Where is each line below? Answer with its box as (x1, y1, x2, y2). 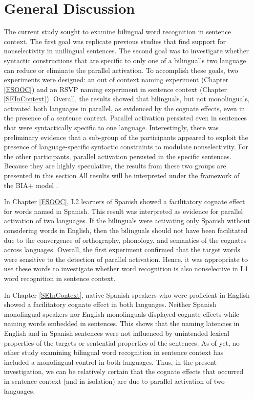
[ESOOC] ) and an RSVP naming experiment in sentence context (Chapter (4, 84, 227, 94)
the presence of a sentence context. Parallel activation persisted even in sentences (4, 113, 247, 123)
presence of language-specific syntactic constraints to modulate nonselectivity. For (4, 141, 249, 152)
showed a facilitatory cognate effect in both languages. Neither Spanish (4, 299, 216, 309)
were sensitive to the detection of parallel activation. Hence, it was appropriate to (4, 254, 248, 264)
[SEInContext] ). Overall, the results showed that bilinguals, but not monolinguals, (4, 94, 250, 104)
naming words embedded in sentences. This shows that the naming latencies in (4, 318, 240, 329)
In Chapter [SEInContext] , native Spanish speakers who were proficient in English (4, 289, 250, 300)
